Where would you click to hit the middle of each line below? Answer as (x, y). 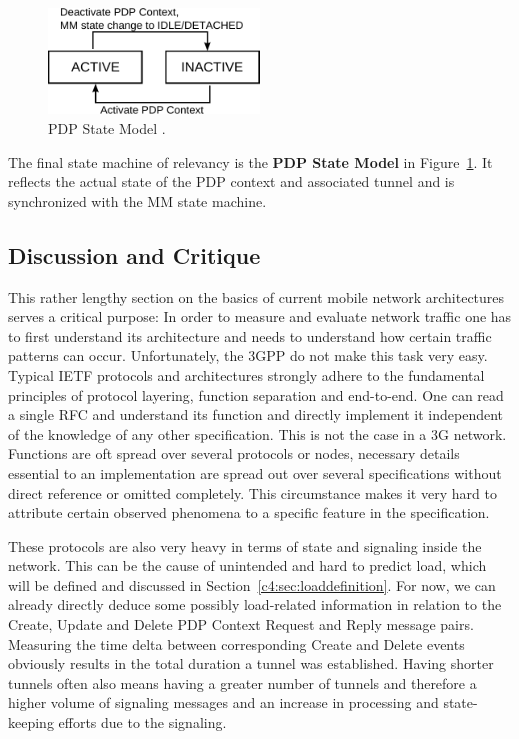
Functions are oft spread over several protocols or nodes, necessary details (234, 453)
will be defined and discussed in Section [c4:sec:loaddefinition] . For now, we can (252, 584)
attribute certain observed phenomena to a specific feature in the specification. (249, 512)
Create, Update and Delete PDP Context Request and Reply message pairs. (241, 624)
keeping (31, 722)
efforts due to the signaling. (142, 722)
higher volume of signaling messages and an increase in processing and (223, 702)
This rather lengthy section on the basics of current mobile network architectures (256, 296)
